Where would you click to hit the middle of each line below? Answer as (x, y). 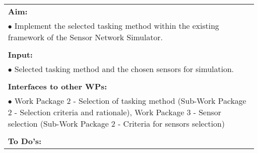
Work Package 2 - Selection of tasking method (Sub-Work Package (130, 101)
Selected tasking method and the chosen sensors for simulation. (124, 69)
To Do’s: (25, 141)
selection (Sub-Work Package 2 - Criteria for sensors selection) (116, 123)
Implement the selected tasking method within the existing (117, 26)
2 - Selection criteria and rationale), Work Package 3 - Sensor (115, 112)
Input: (20, 54)
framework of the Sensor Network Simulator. (85, 37)
